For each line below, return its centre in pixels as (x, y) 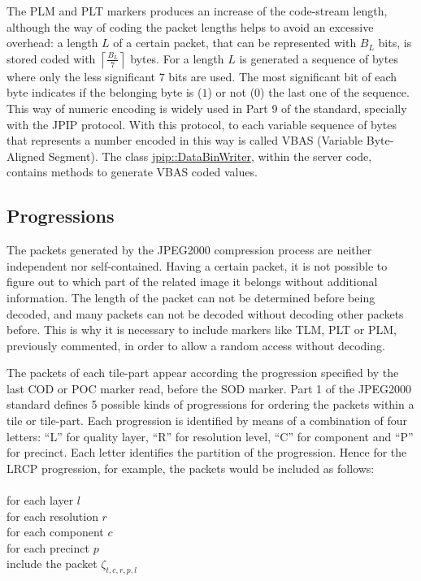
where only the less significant (81, 76)
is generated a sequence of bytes (319, 58)
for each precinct (48, 547)
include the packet (52, 564)
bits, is (395, 43)
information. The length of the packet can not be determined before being (191, 297)
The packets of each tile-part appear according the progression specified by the (203, 373)
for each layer (40, 500)
